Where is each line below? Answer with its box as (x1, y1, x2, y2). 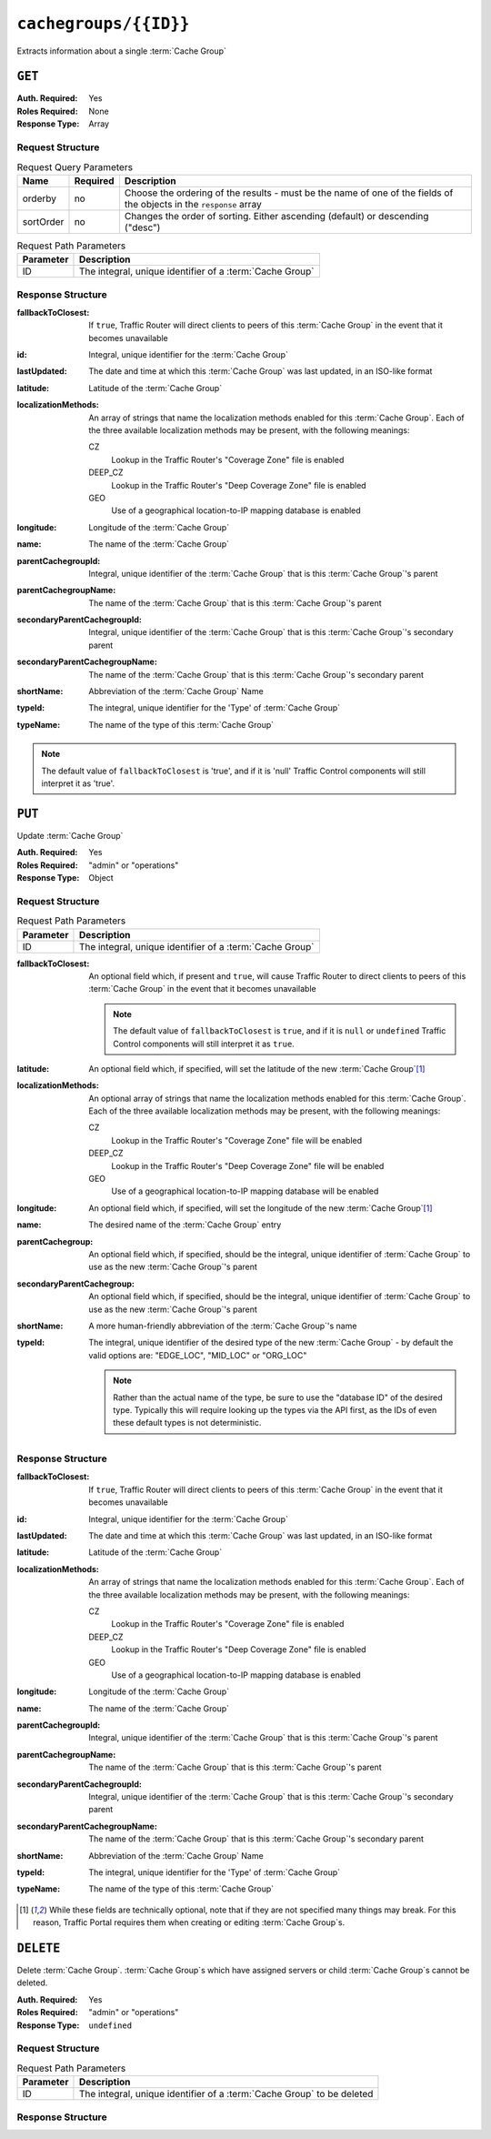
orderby (22, 192, 56, 205)
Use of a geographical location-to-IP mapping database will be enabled (111, 1186, 379, 1196)
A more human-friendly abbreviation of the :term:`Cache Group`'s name (88, 1320, 357, 1331)
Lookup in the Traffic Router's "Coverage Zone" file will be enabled (111, 1135, 363, 1145)
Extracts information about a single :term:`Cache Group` (16, 45, 227, 56)
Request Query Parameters (16, 160, 134, 173)
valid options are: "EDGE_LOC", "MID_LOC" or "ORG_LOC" (88, 1349, 307, 1360)
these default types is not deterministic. (113, 1418, 262, 1428)
